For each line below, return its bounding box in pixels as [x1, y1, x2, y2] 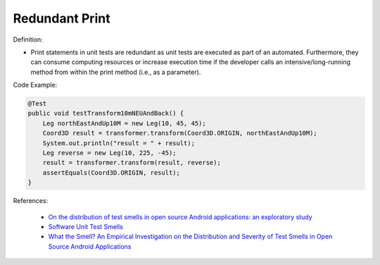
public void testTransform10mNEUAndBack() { [27, 109, 184, 118]
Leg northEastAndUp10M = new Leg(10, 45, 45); [42, 119, 207, 127]
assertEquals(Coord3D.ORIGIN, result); [42, 168, 181, 176]
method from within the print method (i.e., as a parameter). [30, 68, 201, 76]
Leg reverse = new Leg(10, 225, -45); [42, 149, 177, 157]
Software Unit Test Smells [48, 222, 123, 230]
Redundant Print [13, 11, 110, 26]
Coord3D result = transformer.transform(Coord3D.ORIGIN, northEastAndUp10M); [42, 129, 318, 137]
